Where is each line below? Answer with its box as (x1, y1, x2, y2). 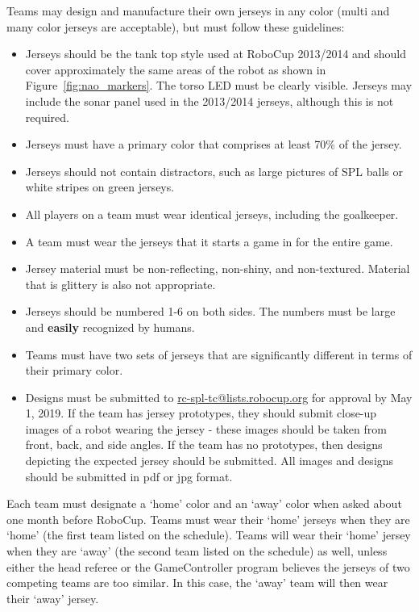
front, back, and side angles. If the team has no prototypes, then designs (25, 436, 383, 453)
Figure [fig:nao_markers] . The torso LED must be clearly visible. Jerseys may (25, 77, 413, 94)
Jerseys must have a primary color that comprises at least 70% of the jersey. (25, 136, 402, 153)
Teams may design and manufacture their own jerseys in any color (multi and (6, 2, 390, 19)
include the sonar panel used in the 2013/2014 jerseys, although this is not (25, 92, 394, 109)
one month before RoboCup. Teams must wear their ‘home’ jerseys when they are (6, 510, 410, 527)
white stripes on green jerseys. (25, 178, 175, 195)
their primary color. (25, 362, 123, 379)
